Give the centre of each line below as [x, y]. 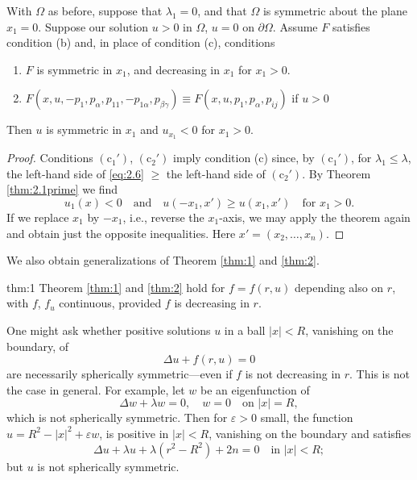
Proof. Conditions [50, 158]
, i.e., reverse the [163, 217]
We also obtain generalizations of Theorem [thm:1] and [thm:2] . [163, 260]
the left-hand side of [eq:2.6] [75, 173]
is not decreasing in [293, 374]
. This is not [380, 374]
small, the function [307, 417]
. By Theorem [336, 173]
